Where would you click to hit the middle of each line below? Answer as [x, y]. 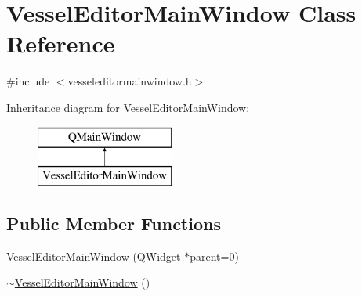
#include [28, 81]
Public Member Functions [114, 224]
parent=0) [214, 256]
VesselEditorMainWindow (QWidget [94, 256]
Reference [61, 43]
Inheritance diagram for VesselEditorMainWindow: [128, 107]
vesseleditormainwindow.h [130, 81]
